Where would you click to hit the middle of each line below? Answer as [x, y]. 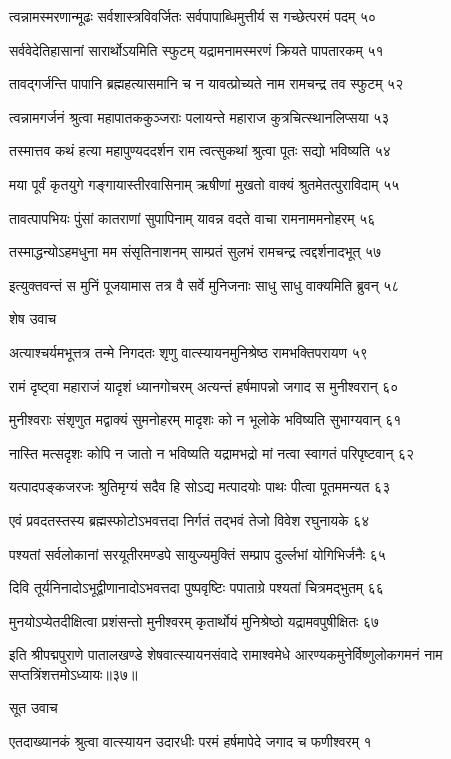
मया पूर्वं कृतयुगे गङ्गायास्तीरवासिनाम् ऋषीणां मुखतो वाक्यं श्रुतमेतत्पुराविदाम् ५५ [204, 183]
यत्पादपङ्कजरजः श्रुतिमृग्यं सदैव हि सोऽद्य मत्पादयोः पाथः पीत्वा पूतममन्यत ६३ [200, 486]
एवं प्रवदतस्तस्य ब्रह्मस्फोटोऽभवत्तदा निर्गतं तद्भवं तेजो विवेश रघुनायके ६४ [189, 519]
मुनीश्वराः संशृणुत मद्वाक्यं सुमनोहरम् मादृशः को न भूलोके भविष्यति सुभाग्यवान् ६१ [205, 419]
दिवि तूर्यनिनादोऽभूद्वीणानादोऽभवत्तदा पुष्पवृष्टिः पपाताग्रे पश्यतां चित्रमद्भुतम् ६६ [196, 587]
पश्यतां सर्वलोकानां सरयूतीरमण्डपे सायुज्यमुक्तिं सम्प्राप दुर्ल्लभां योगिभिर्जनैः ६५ [197, 553]
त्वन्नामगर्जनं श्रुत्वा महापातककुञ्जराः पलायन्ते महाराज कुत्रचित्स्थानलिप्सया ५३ [199, 116]
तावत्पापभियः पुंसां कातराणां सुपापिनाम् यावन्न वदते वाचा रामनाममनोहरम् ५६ [192, 217]
